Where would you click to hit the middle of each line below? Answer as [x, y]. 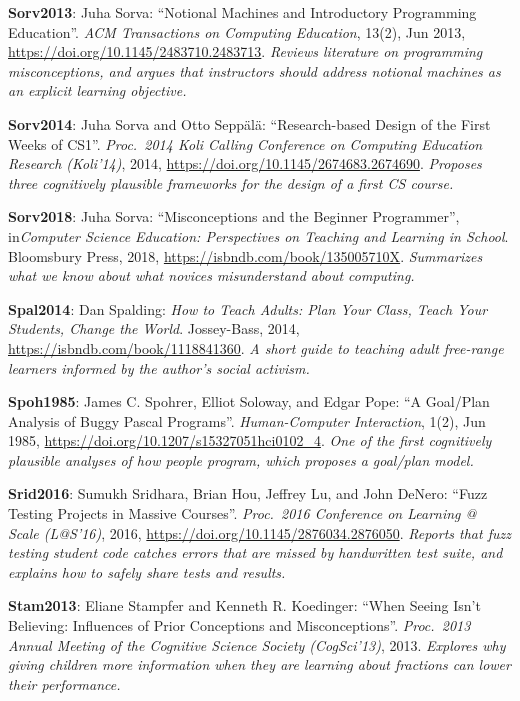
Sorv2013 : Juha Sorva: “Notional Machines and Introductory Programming [242, 12]
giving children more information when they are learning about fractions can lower [259, 664]
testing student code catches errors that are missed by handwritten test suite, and [255, 552]
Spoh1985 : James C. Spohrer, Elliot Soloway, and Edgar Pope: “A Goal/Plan [249, 401]
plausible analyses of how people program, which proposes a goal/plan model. [241, 459]
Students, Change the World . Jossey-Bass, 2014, [154, 328]
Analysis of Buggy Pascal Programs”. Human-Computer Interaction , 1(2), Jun [247, 420]
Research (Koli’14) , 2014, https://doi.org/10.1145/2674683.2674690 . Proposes [245, 163]
